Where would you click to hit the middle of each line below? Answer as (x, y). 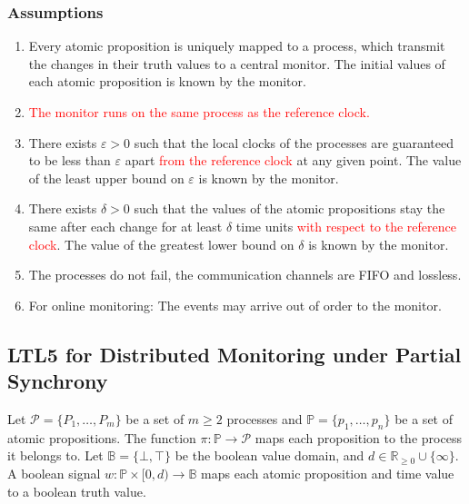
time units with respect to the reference (346, 226)
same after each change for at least (125, 226)
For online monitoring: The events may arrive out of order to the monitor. (235, 305)
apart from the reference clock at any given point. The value (293, 160)
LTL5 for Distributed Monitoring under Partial (234, 354)
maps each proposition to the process (358, 437)
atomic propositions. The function (102, 437)
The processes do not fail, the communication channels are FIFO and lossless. (245, 275)
